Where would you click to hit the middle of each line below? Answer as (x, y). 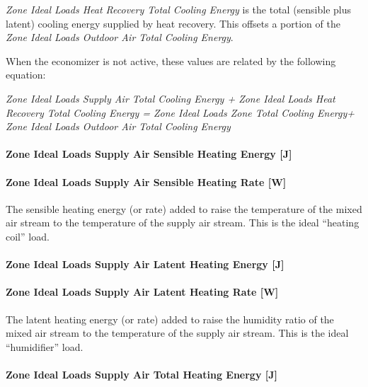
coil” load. (28, 236)
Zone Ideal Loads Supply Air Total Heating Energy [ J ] (142, 374)
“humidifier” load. (45, 346)
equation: (26, 75)
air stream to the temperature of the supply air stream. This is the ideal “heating (183, 223)
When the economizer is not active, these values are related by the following (171, 60)
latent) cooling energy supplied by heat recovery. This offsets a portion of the (173, 23)
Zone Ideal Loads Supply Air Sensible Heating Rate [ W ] (146, 181)
